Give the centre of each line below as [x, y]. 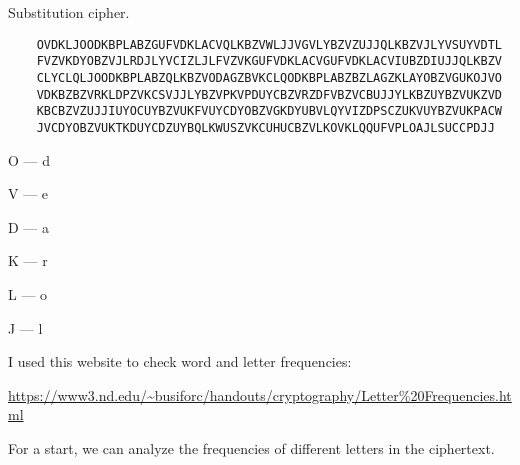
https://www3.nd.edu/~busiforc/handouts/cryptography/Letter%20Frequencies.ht [260, 394]
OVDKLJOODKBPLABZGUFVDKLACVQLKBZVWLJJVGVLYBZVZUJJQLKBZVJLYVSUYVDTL [269, 44]
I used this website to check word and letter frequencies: [180, 361]
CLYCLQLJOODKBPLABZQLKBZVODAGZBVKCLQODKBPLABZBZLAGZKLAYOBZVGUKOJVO [269, 77]
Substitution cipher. [69, 12]
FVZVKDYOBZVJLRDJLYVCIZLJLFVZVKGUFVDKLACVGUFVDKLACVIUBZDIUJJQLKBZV [269, 61]
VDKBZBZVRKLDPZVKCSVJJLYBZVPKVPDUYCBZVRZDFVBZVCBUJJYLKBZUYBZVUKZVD [269, 94]
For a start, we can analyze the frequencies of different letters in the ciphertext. [251, 447]
